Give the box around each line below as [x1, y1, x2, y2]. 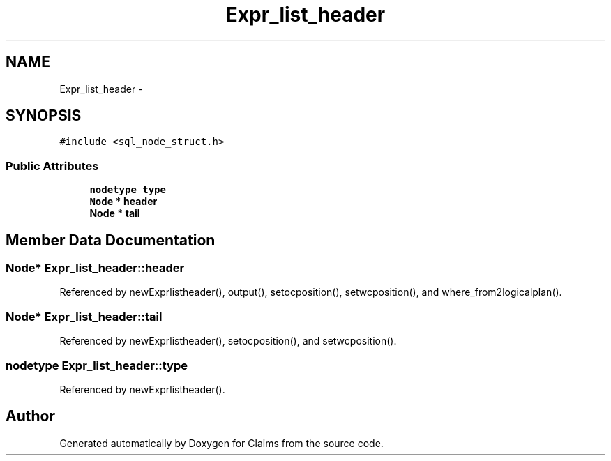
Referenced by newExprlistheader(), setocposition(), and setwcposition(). [59, 335, 397, 347]
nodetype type [89, 184, 166, 196]
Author [6, 407, 55, 425]
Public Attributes [6, 158, 99, 173]
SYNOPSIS [6, 107, 82, 125]
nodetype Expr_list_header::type [6, 358, 188, 372]
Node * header [89, 195, 158, 208]
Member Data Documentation [6, 231, 216, 249]
